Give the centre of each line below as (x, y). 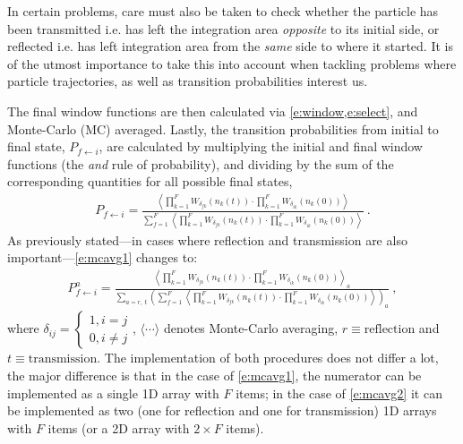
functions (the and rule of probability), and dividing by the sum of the (201, 163)
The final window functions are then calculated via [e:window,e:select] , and (213, 111)
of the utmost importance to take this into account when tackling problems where (232, 63)
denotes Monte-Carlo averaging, (251, 328)
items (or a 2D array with (119, 427)
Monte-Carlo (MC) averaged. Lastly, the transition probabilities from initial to (223, 128)
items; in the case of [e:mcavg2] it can (339, 393)
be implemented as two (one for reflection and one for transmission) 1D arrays (222, 410)
